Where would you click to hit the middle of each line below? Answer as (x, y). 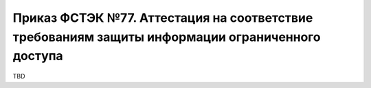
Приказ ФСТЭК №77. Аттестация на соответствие (163, 18)
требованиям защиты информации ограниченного (167, 37)
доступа (38, 56)
